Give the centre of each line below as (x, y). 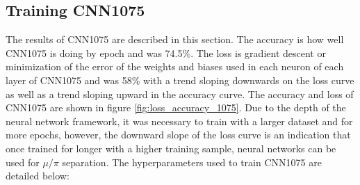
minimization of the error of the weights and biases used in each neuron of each (175, 66)
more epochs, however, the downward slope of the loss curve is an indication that (178, 135)
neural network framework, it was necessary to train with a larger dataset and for (179, 121)
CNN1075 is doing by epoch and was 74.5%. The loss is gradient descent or (166, 53)
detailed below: (38, 176)
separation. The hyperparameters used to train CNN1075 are (192, 162)
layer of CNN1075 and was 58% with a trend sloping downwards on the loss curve (180, 80)
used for (23, 162)
